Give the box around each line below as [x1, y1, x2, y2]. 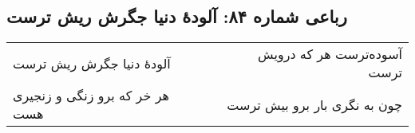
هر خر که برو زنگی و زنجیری [13, 86, 169, 105]
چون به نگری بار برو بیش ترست [227, 95, 402, 114]
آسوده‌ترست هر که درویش [258, 45, 402, 64]
